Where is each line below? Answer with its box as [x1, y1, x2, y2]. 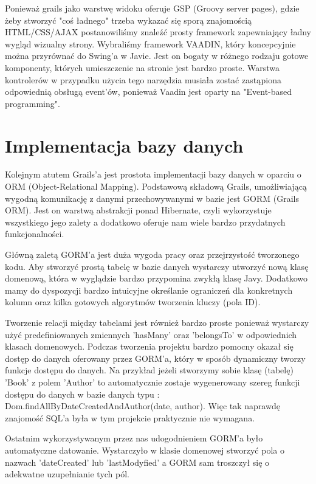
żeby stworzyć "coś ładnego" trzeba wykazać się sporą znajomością [5, 13, 252, 26]
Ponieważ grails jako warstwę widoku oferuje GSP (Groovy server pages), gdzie [5, 2, 300, 14]
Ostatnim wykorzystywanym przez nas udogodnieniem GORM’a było [5, 432, 263, 444]
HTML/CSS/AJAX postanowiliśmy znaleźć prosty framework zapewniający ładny [5, 26, 311, 38]
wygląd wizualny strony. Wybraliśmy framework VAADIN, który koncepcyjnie [5, 37, 296, 50]
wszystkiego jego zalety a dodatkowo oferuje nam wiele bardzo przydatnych [5, 215, 286, 228]
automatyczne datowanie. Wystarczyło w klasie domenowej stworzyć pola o [5, 443, 284, 456]
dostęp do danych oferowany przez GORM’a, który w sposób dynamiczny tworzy [5, 351, 306, 364]
